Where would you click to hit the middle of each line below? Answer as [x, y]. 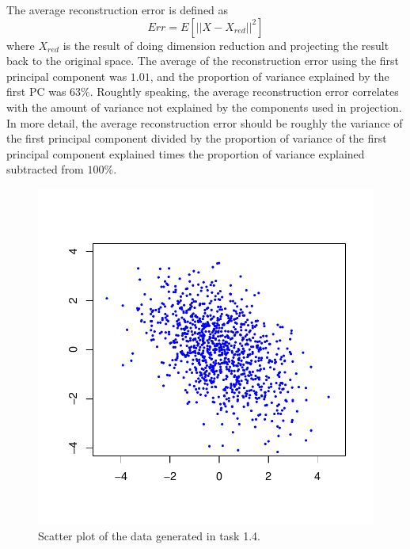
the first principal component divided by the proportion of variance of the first [197, 138]
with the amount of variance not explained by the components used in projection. [204, 107]
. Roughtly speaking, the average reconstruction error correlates [244, 91]
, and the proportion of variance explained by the [270, 76]
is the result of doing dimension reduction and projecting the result [226, 45]
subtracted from [45, 169]
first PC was [36, 91]
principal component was [67, 76]
